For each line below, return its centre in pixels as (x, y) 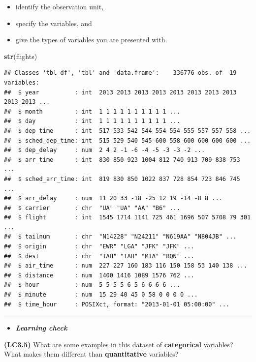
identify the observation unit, (60, 6)
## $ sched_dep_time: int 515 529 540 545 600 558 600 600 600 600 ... (128, 140)
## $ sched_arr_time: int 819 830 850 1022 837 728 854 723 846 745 (122, 179)
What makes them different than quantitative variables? (91, 354)
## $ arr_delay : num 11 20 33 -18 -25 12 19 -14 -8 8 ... (113, 198)
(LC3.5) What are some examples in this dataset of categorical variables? (119, 344)
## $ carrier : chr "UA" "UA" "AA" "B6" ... (92, 208)
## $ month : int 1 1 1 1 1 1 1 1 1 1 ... (92, 111)
